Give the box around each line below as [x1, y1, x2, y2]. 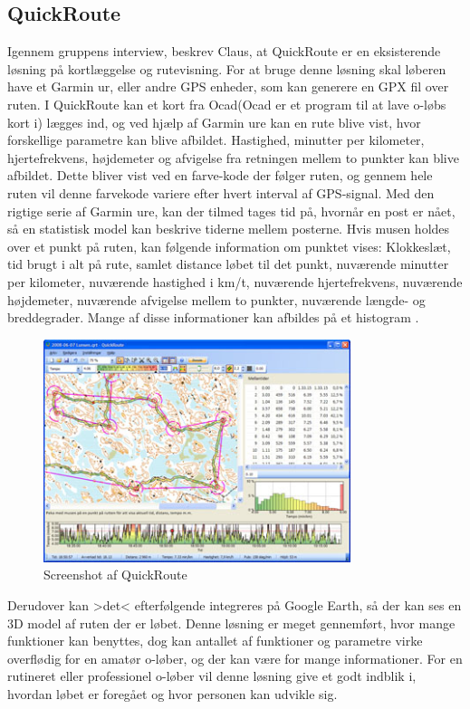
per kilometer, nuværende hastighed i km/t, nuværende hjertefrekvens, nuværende [7, 272, 463, 291]
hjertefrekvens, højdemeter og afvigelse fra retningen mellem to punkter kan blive [7, 148, 459, 167]
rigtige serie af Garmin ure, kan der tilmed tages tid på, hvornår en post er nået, [7, 201, 456, 220]
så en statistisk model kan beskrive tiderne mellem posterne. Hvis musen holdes [7, 219, 450, 238]
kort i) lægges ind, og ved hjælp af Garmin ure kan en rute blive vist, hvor [7, 112, 421, 131]
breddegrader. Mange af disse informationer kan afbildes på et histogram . [7, 308, 419, 327]
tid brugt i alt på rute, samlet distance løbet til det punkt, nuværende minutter [7, 254, 449, 273]
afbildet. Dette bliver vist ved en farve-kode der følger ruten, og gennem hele [7, 166, 433, 185]
